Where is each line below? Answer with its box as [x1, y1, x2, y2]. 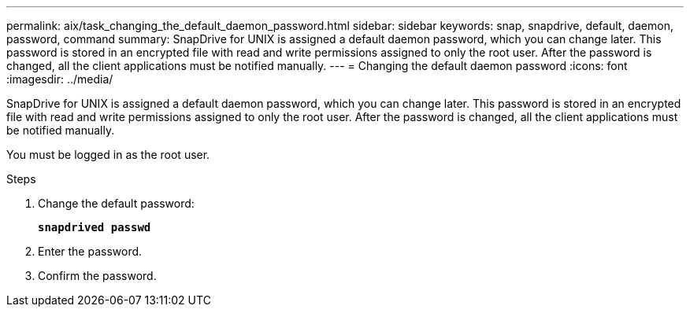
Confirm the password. [38, 269, 157, 282]
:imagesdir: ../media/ [6, 72, 113, 86]
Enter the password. [38, 245, 143, 258]
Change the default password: [38, 197, 195, 210]
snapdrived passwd [38, 221, 151, 234]
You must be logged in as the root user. [6, 148, 210, 161]
